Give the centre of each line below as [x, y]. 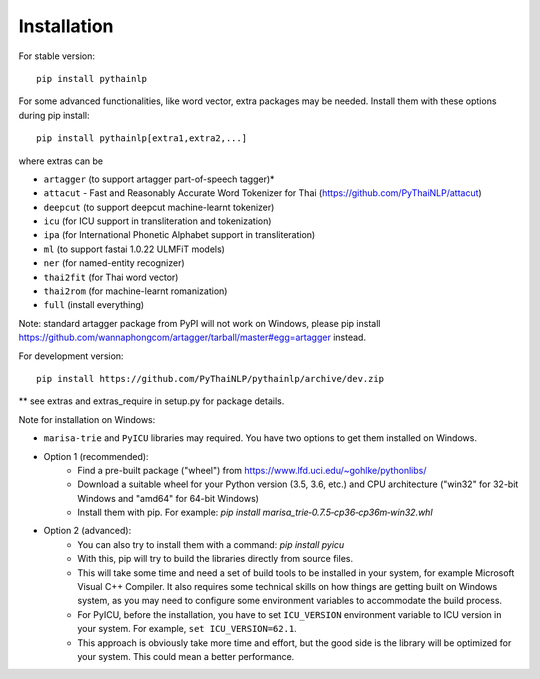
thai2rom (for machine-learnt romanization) [135, 291]
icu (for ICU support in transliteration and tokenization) [157, 221]
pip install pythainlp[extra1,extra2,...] [142, 138]
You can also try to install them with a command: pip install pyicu [211, 544]
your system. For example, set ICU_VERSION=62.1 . [187, 629]
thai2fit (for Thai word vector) [111, 277]
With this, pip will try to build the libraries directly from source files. [215, 559]
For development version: [71, 356]
